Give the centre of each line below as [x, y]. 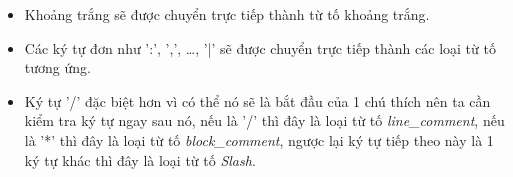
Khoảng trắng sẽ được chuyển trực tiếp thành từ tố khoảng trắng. [227, 14]
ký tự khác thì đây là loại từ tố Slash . [140, 159]
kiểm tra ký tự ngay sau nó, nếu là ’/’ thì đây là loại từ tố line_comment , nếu [264, 120]
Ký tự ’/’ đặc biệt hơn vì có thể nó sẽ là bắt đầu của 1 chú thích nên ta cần [257, 100]
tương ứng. [57, 67]
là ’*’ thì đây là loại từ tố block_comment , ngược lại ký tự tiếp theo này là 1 [259, 139]
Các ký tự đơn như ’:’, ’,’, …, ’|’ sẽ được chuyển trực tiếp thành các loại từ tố [260, 47]
